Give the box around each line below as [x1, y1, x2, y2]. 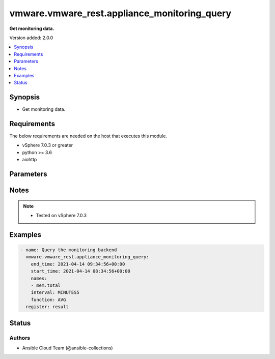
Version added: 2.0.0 [9, 35, 53, 41]
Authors [9, 334, 31, 341]
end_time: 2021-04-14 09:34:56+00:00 [31, 261, 125, 267]
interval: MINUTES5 [31, 290, 80, 295]
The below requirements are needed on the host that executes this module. [9, 133, 168, 139]
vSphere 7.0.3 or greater [22, 142, 73, 148]
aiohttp [22, 157, 37, 163]
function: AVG [31, 296, 66, 303]
